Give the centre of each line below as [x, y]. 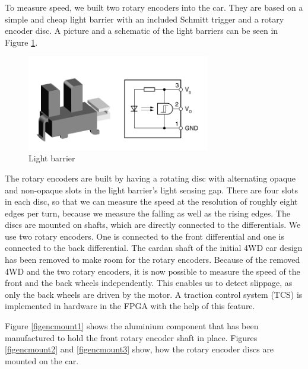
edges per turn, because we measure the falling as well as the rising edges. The [147, 213]
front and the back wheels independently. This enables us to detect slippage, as [149, 283]
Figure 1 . [21, 42]
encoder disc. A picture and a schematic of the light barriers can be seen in [142, 31]
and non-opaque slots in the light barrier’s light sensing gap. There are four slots [151, 190]
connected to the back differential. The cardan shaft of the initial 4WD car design [154, 248]
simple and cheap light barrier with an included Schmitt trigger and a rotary [145, 19]
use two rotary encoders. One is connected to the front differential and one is [145, 236]
